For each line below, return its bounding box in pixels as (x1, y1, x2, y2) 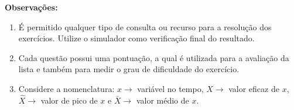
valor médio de (136, 94, 189, 106)
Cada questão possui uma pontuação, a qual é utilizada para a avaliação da (18, 51, 289, 63)
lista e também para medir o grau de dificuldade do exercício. (18, 63, 240, 75)
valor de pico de (40, 94, 98, 106)
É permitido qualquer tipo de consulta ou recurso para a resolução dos (18, 20, 272, 33)
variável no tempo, (137, 82, 204, 94)
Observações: (5, 1, 58, 13)
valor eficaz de (228, 82, 279, 94)
